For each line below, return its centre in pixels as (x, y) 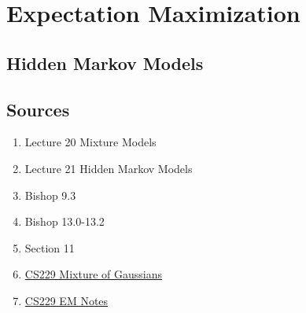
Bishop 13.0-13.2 (65, 221)
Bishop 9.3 (50, 195)
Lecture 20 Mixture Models (90, 142)
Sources (38, 109)
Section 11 (50, 247)
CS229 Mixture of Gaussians (94, 274)
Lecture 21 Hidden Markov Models (109, 168)
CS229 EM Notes (66, 300)
